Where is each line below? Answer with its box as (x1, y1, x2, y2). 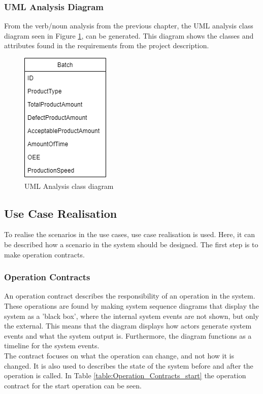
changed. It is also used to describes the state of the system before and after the (4, 360, 253, 371)
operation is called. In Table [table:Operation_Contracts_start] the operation (4, 370, 246, 381)
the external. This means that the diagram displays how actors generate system (4, 320, 252, 331)
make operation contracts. (4, 249, 85, 259)
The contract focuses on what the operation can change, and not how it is (4, 350, 234, 360)
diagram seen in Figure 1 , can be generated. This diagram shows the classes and (4, 30, 254, 41)
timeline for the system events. (4, 340, 100, 351)
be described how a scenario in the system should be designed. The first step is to (4, 239, 258, 249)
